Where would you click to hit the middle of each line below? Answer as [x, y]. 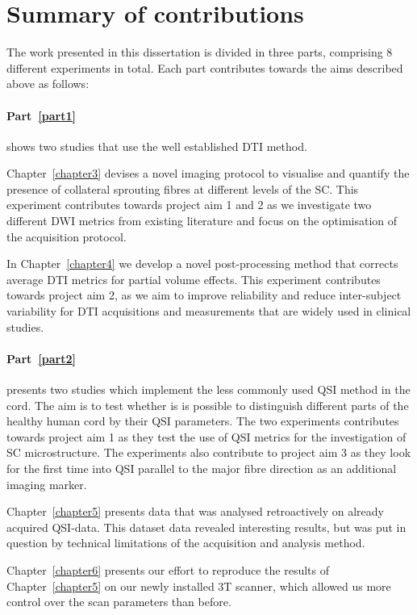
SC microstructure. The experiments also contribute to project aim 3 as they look [209, 452]
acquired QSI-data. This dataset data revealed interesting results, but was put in [206, 527]
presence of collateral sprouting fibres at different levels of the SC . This [183, 188]
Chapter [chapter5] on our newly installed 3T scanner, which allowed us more [199, 586]
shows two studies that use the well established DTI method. [157, 146]
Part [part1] [41, 115]
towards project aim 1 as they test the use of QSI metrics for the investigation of [206, 436]
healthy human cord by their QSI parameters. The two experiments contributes [203, 421]
